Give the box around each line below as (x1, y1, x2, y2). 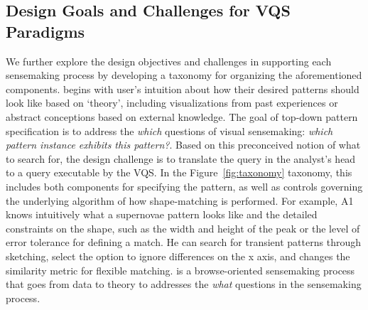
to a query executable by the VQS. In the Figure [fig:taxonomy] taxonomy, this (6, 165, 352, 180)
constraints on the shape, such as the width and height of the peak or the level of (6, 220, 360, 235)
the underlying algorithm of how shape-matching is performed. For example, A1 (6, 193, 354, 208)
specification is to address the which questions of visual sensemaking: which (6, 123, 333, 138)
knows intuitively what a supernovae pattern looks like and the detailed (6, 207, 318, 222)
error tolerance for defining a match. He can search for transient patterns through (6, 235, 361, 250)
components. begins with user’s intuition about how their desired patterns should (6, 81, 359, 96)
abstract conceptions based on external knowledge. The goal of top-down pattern (6, 109, 358, 124)
